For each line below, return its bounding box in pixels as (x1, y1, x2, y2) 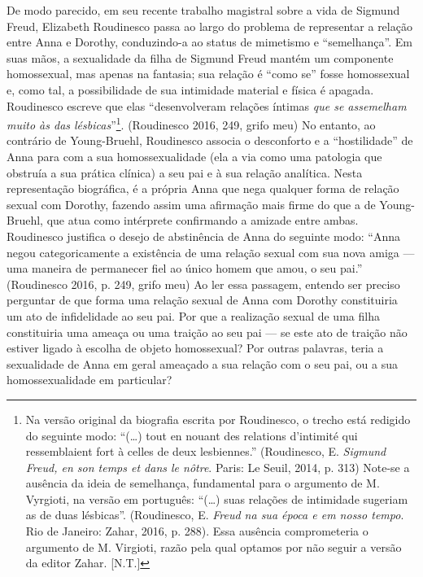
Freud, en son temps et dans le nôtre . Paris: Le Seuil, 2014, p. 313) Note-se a (25, 458, 410, 475)
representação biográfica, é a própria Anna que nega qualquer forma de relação (7, 180, 399, 197)
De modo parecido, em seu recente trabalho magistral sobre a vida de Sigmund (7, 2, 400, 18)
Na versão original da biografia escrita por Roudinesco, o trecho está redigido (25, 410, 411, 427)
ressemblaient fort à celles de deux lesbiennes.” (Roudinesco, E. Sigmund (25, 443, 386, 460)
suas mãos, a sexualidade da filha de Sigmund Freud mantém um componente (7, 49, 394, 66)
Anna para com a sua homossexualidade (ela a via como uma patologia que (7, 148, 382, 164)
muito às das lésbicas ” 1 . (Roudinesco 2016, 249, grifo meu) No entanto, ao (7, 114, 376, 133)
